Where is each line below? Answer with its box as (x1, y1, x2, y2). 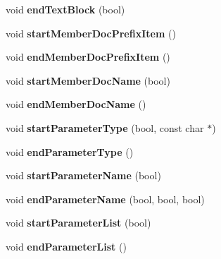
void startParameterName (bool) (6, 168, 161, 183)
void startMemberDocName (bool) (6, 73, 170, 88)
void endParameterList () (6, 239, 127, 253)
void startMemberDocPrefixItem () (6, 25, 176, 40)
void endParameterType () (6, 144, 134, 159)
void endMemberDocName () (6, 97, 146, 112)
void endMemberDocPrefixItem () (6, 49, 170, 64)
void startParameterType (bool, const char (6, 120, 204, 135)
